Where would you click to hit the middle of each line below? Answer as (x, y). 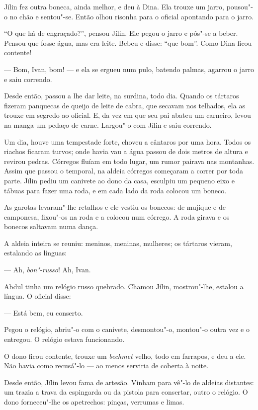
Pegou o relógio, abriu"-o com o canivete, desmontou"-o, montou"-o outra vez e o (127, 329)
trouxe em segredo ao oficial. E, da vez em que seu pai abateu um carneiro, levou (128, 115)
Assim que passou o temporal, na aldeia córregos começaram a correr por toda (124, 171)
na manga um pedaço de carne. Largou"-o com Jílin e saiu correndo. (108, 124)
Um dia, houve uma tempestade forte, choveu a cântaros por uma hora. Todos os (128, 141)
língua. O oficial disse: (38, 296)
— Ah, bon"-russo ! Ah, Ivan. (47, 270)
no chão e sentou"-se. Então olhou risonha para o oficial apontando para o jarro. (132, 16)
